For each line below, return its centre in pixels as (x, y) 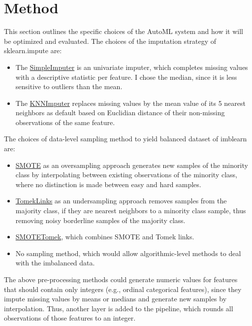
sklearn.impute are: (33, 50)
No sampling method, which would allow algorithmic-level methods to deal (128, 253)
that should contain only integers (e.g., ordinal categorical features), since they (123, 289)
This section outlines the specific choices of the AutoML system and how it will (124, 31)
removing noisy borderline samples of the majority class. (100, 220)
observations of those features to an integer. (70, 318)
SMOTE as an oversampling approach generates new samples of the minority (132, 165)
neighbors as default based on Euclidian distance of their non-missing (120, 113)
